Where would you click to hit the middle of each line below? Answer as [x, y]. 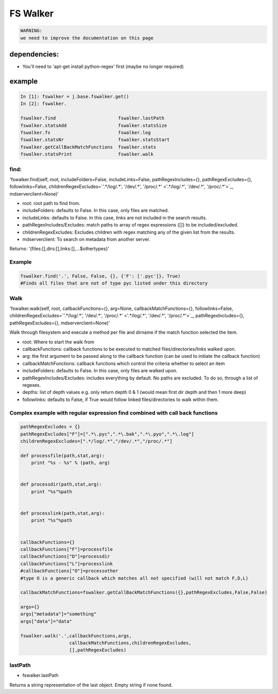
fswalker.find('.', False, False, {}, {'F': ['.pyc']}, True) [100, 276]
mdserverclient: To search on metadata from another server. [86, 239]
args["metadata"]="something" [58, 614]
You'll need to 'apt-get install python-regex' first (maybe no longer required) [103, 66]
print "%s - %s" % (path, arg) [71, 463]
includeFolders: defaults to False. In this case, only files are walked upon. [100, 371]
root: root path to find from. [51, 203]
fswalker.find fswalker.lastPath [92, 118]
